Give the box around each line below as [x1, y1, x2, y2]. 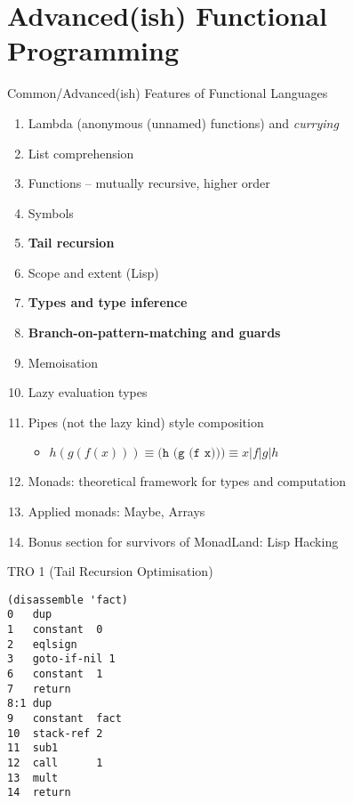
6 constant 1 [7, 668, 103, 681]
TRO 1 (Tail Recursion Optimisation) [7, 562, 213, 580]
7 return [7, 682, 71, 695]
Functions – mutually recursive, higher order [28, 174, 270, 192]
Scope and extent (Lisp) [28, 263, 159, 281]
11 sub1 [7, 742, 59, 755]
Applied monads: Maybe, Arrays [28, 502, 205, 521]
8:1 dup [7, 697, 52, 710]
